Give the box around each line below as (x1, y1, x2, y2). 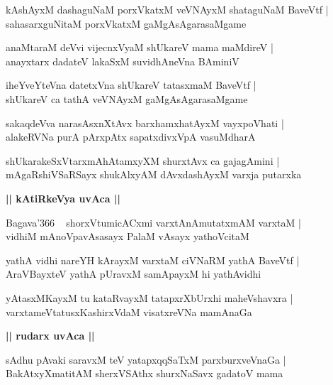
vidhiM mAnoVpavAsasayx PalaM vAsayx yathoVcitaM (6, 229, 249, 244)
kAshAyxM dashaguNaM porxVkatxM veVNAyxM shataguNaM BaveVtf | (6, 2, 329, 16)
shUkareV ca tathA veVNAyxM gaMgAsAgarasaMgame (6, 91, 248, 106)
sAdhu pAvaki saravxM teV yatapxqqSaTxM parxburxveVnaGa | (6, 352, 286, 367)
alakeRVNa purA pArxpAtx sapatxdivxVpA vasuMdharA (6, 129, 256, 144)
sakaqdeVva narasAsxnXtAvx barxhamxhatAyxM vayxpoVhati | (6, 115, 284, 130)
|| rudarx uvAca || (6, 328, 95, 343)
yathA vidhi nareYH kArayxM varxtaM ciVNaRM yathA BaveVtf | (6, 252, 300, 267)
